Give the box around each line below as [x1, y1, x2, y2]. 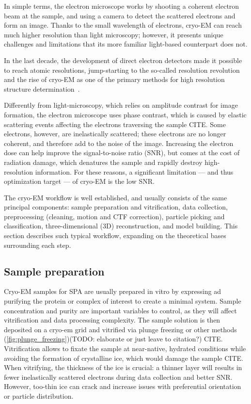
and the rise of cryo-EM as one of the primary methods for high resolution [4, 74, 225, 84]
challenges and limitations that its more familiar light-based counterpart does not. [4, 39, 248, 49]
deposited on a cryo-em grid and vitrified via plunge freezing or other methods [4, 324, 237, 334]
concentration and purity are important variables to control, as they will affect [4, 305, 237, 315]
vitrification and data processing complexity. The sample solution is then [4, 315, 220, 325]
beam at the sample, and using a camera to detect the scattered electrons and [4, 10, 235, 20]
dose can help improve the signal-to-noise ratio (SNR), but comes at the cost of [4, 147, 240, 158]
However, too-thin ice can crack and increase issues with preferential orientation [4, 381, 241, 391]
